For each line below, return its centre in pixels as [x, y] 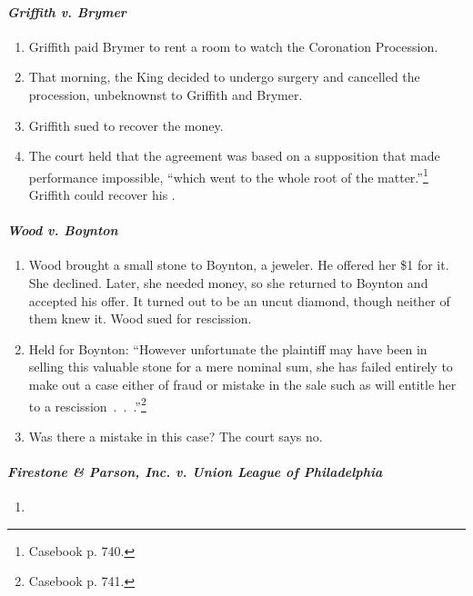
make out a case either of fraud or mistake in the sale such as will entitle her [242, 384]
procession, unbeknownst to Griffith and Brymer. [166, 94]
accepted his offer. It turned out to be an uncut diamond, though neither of [239, 300]
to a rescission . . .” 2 [87, 404]
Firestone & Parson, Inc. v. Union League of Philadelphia [195, 472]
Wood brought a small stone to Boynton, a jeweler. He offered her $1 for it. [239, 265]
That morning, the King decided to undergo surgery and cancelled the [224, 77]
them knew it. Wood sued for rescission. [140, 318]
